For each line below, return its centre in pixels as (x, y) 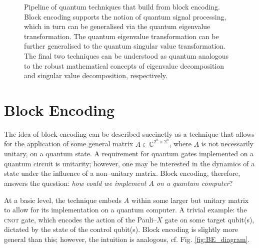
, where (180, 144)
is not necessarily (227, 144)
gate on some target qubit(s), (209, 219)
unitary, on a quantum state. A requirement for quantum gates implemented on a (129, 154)
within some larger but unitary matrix (190, 200)
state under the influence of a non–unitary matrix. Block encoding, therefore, (122, 173)
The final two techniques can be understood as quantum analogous (126, 55)
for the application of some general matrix (69, 144)
